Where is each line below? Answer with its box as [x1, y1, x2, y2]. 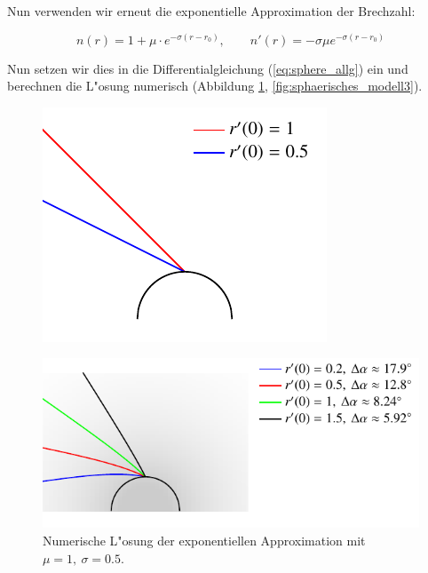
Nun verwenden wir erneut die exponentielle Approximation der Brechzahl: [7, 2, 416, 20]
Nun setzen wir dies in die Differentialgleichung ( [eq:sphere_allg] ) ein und [7, 59, 408, 77]
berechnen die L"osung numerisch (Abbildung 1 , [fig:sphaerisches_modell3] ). [7, 76, 423, 95]
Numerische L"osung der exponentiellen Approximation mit [43, 531, 366, 549]
